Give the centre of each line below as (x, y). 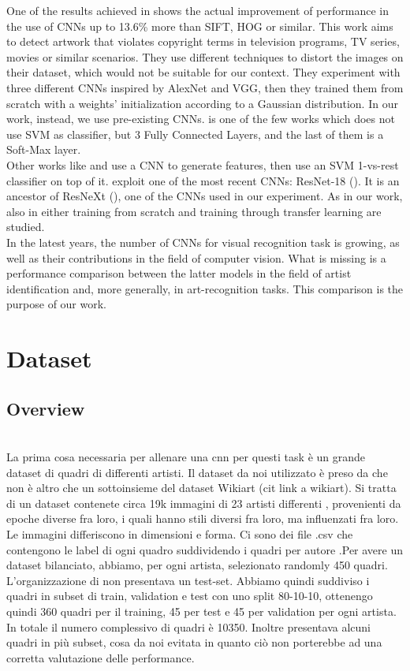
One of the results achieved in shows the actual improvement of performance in (198, 10)
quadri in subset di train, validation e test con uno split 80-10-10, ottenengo (190, 596)
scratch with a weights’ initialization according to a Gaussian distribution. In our (202, 103)
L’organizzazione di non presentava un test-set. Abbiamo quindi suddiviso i (188, 580)
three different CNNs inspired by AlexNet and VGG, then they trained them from (205, 87)
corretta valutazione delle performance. (101, 657)
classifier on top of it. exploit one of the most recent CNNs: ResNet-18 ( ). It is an (203, 180)
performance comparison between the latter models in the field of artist (179, 273)
